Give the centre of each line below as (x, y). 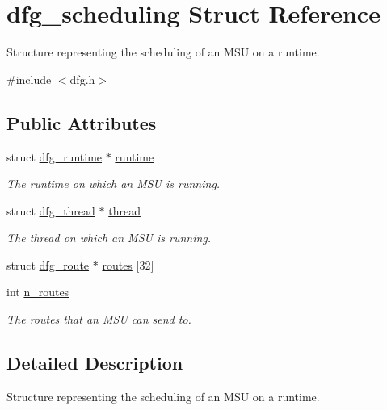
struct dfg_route (48, 264)
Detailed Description (95, 363)
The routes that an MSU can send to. (99, 319)
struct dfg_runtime (55, 156)
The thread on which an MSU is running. (109, 238)
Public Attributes (82, 122)
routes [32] (128, 264)
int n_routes (38, 292)
